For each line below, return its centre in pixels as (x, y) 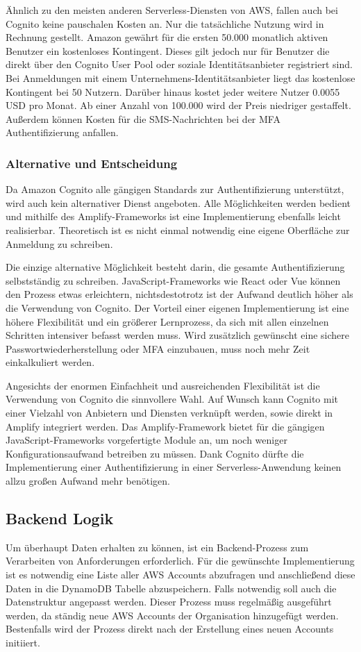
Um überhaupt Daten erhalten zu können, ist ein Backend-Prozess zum (157, 547)
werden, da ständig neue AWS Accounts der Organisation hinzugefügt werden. (172, 615)
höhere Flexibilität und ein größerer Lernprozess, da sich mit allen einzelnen (167, 321)
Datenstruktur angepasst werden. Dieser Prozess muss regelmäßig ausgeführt (169, 602)
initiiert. (23, 642)
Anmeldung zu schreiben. (59, 243)
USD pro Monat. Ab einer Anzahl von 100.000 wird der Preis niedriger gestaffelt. (178, 105)
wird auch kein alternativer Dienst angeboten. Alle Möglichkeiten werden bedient (178, 202)
